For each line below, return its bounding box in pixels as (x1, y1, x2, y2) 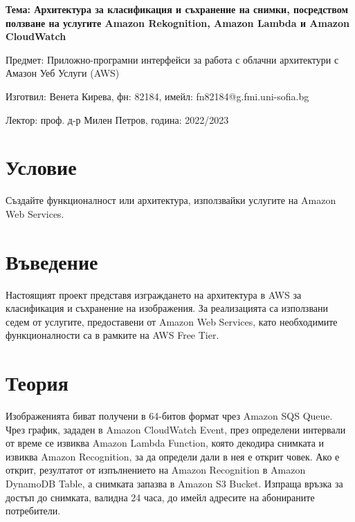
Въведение (6, 247, 98, 275)
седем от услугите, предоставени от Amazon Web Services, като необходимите (6, 314, 338, 328)
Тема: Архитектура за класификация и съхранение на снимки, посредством (6, 2, 348, 16)
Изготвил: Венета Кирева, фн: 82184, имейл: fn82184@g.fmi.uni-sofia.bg (6, 88, 309, 103)
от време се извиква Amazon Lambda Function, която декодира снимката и (6, 436, 325, 450)
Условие (6, 153, 77, 181)
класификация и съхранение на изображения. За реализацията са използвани (6, 301, 329, 315)
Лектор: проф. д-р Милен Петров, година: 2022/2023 (6, 112, 229, 127)
